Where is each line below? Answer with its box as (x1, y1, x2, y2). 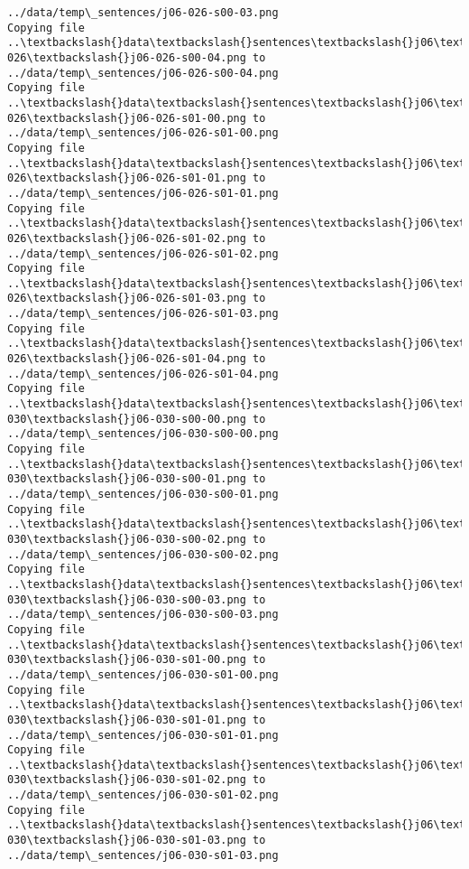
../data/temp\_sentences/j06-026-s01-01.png (7, 186, 279, 200)
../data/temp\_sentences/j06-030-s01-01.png (7, 728, 279, 742)
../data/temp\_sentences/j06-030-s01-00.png (7, 668, 279, 681)
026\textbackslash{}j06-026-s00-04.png (7, 51, 246, 64)
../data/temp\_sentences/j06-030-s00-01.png (7, 488, 279, 500)
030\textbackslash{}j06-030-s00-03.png (7, 593, 246, 606)
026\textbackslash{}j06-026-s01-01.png (7, 172, 246, 185)
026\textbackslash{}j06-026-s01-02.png (7, 231, 246, 245)
